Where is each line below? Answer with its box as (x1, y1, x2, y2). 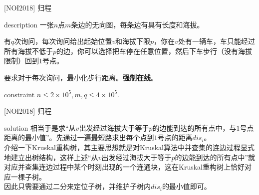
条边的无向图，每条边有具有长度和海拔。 (71, 19, 204, 29)
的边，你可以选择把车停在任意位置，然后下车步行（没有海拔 (56, 45, 253, 56)
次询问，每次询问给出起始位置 (14, 36, 112, 46)
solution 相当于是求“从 (4, 122, 76, 133)
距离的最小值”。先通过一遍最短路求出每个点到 (4, 132, 154, 143)
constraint (4, 89, 35, 99)
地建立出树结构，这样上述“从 (4, 152, 98, 162)
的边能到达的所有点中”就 (175, 152, 256, 162)
